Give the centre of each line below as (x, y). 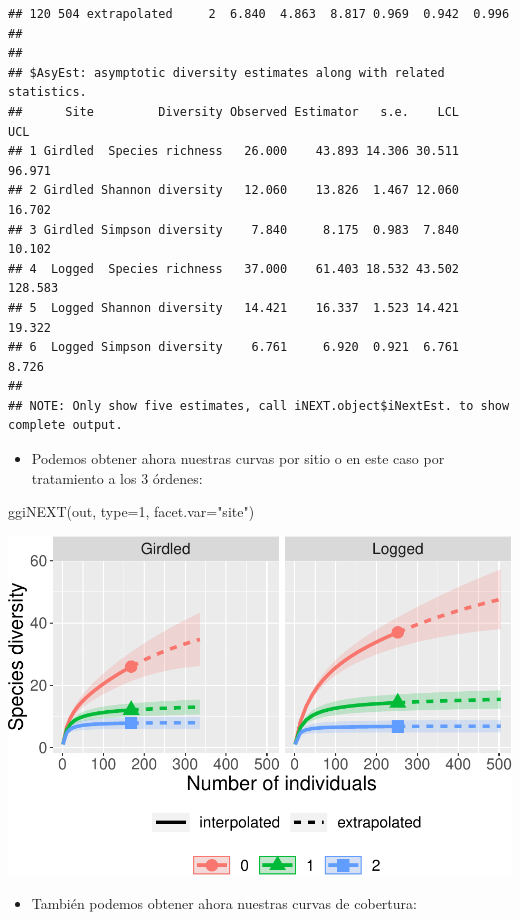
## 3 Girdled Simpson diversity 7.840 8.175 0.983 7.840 (234, 229)
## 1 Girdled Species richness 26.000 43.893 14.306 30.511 (234, 151)
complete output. (65, 425)
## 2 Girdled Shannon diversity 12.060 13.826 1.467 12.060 (234, 190)
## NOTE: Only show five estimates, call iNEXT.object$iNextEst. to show (259, 405)
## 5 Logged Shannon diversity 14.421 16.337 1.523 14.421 (234, 307)
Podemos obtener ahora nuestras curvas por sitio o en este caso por (238, 458)
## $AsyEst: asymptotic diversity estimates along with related (226, 72)
